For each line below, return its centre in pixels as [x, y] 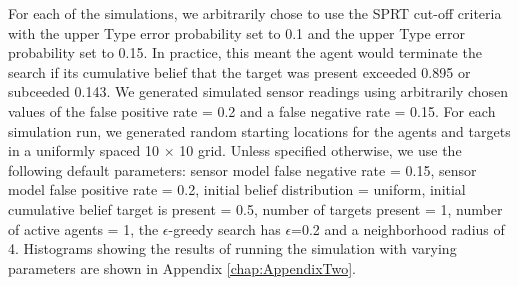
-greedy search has [224, 228]
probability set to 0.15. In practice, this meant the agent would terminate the [245, 52]
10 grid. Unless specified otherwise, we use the [320, 150]
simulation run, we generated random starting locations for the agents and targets [259, 130]
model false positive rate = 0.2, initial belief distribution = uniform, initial [237, 189]
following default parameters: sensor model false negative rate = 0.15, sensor [242, 169]
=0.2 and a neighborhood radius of [398, 228]
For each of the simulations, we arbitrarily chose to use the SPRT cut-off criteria [255, 13]
